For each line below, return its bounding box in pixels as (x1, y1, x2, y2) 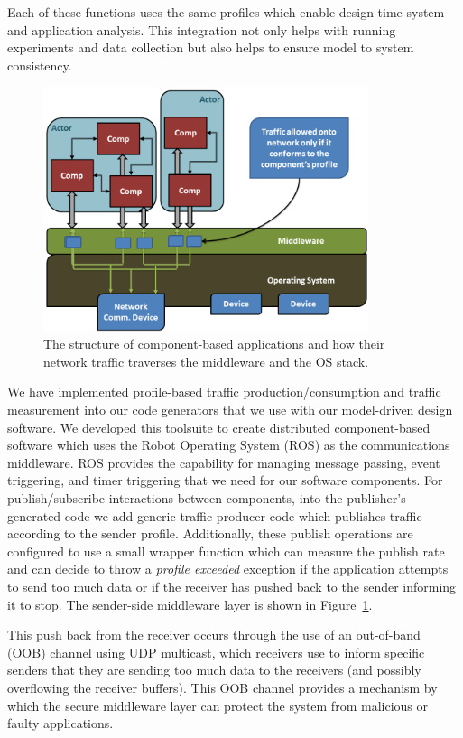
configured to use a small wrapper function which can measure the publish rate (7, 541, 445, 560)
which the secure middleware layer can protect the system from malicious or (7, 696, 428, 715)
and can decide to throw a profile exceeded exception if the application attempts (7, 559, 449, 578)
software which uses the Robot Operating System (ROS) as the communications (7, 435, 450, 454)
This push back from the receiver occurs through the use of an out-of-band (7, 625, 421, 644)
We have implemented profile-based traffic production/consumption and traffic (7, 382, 441, 401)
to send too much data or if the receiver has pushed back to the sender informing (7, 576, 457, 595)
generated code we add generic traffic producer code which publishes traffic (7, 506, 422, 525)
